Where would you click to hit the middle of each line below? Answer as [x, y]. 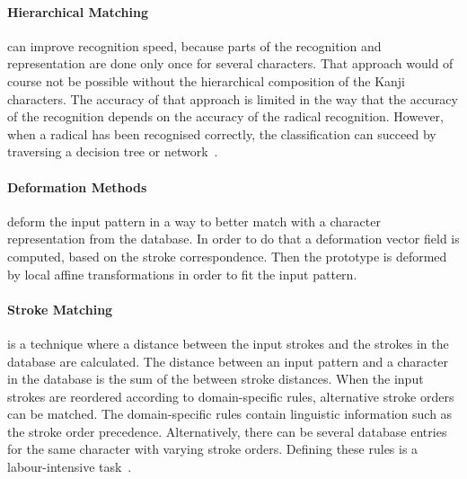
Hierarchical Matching [78, 11]
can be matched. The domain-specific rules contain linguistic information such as [230, 414]
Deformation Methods [77, 186]
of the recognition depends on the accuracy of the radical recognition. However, [225, 116]
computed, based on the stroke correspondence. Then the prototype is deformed [227, 256]
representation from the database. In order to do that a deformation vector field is [233, 239]
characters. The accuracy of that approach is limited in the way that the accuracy [233, 98]
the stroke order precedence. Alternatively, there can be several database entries [227, 431]
